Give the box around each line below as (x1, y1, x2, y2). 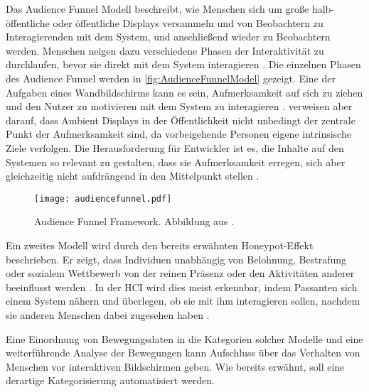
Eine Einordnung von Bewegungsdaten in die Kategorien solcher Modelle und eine (6, 331, 363, 346)
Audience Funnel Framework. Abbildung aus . (34, 214, 234, 229)
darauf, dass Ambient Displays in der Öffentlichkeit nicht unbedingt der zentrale (6, 112, 355, 127)
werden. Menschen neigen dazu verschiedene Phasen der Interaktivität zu (6, 43, 324, 58)
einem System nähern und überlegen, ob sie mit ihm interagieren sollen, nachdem (6, 293, 360, 308)
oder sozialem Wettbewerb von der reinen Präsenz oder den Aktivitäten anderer (6, 266, 355, 281)
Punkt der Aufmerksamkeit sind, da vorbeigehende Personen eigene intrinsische (6, 126, 351, 141)
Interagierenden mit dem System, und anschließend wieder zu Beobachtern (6, 29, 331, 44)
